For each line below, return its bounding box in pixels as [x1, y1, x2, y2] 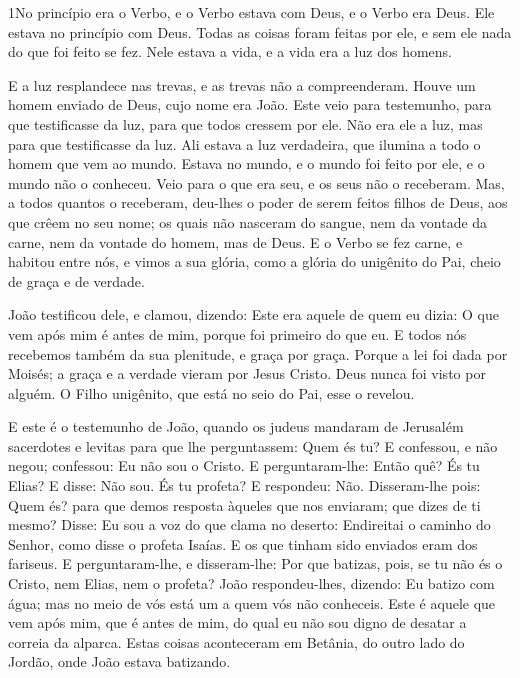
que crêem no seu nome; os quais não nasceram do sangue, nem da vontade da [8, 211, 488, 232]
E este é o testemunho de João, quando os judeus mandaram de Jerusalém [8, 416, 464, 437]
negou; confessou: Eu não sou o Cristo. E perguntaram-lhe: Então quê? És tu [8, 455, 480, 476]
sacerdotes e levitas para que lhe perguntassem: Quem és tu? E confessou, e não [8, 435, 498, 456]
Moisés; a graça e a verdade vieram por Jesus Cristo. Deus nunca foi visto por [8, 363, 486, 384]
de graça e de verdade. [8, 270, 145, 291]
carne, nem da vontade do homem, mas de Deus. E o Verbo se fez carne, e [8, 231, 463, 252]
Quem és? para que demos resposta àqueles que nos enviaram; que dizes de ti [8, 494, 481, 515]
